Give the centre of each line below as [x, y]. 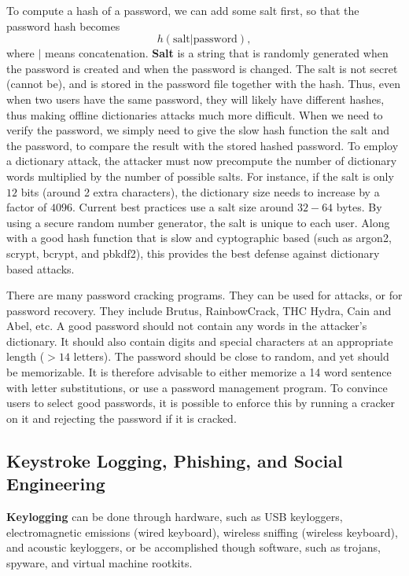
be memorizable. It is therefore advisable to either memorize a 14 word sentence [199, 372]
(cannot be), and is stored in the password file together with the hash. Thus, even [204, 84]
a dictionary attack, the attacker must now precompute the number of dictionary [202, 161]
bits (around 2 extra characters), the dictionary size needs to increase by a [200, 191]
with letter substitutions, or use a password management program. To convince [197, 387]
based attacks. [41, 268]
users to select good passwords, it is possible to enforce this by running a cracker [201, 403]
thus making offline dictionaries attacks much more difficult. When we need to [195, 114]
